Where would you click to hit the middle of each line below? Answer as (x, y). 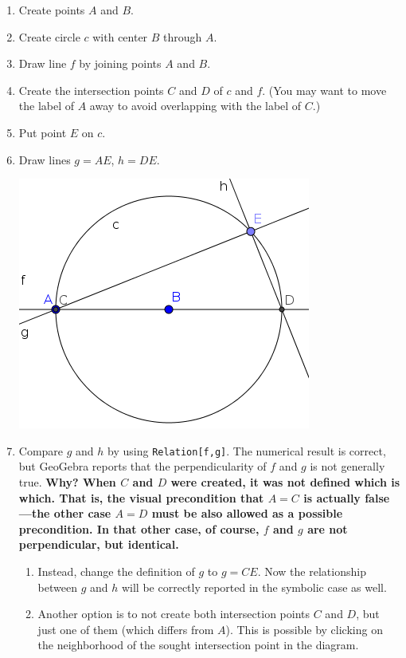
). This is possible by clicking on (304, 629)
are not (328, 528)
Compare (41, 450)
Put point (43, 132)
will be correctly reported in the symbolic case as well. (254, 587)
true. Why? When (67, 482)
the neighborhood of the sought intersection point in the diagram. (198, 645)
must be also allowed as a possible (247, 513)
